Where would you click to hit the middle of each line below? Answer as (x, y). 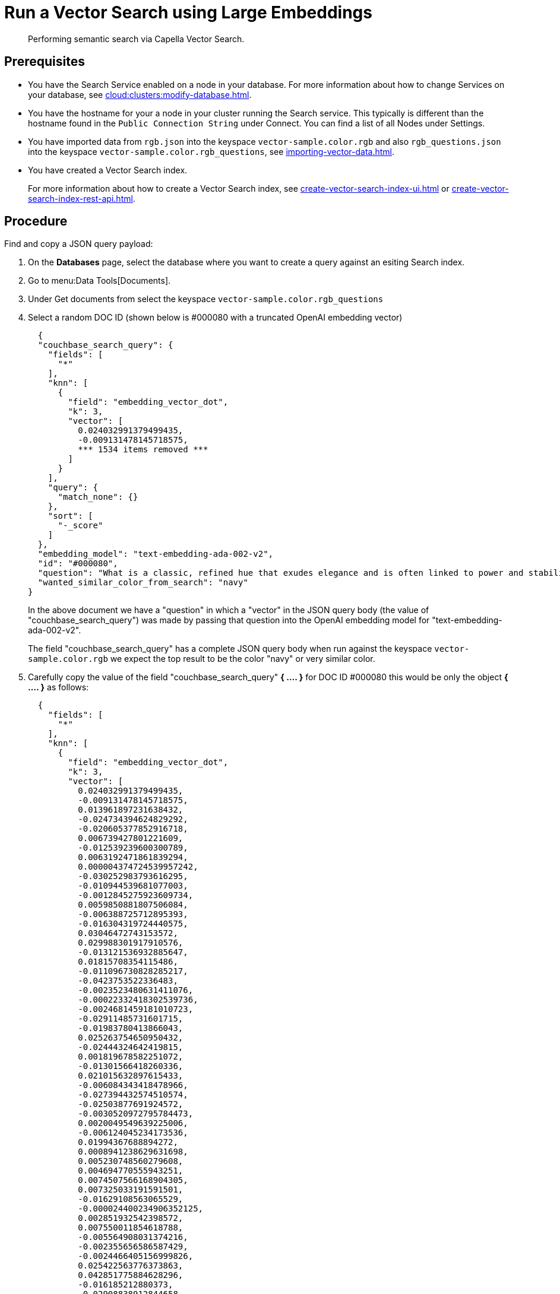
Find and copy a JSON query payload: (79, 244)
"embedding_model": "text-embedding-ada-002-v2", (156, 554)
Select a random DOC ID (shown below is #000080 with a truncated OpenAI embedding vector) (215, 318)
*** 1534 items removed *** (143, 450)
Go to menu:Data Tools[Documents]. (99, 281)
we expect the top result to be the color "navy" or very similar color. (243, 659)
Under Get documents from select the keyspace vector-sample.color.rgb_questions (206, 299)
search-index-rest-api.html (80, 198)
